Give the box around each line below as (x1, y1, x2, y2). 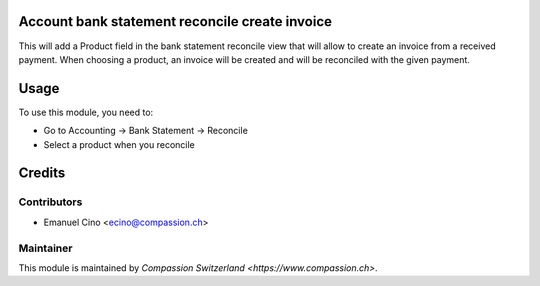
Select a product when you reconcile (43, 138, 195, 150)
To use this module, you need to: (18, 106, 154, 118)
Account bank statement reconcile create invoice (18, 13, 333, 30)
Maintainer (18, 241, 73, 255)
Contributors (18, 195, 83, 209)
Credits (18, 165, 66, 182)
